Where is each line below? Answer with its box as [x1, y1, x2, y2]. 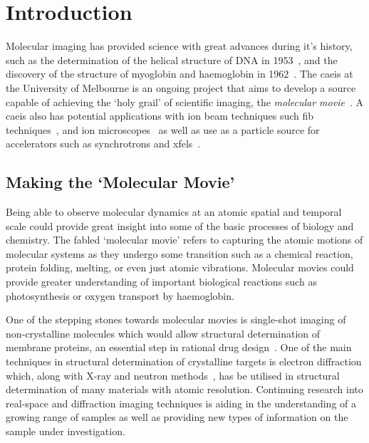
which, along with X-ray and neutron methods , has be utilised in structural [6, 368, 340, 382]
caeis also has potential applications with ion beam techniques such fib [6, 108, 314, 123]
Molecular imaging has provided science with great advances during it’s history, [6, 38, 353, 53]
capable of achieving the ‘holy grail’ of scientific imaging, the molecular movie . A [6, 94, 363, 109]
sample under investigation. [6, 423, 125, 438]
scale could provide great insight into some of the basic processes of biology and [6, 218, 354, 233]
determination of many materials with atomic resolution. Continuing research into [6, 382, 363, 397]
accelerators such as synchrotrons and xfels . [6, 136, 201, 151]
